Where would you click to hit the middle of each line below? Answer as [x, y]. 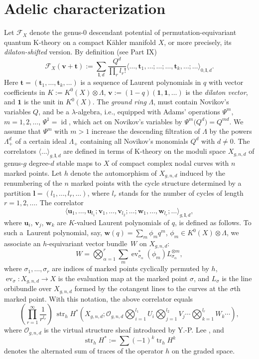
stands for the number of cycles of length [181, 192]
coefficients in [25, 92]
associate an [22, 243]
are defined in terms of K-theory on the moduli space [144, 151]
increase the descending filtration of [146, 131]
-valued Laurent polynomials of [122, 222]
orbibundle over [28, 288]
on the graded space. [203, 351]
